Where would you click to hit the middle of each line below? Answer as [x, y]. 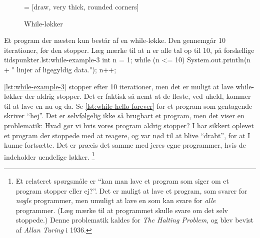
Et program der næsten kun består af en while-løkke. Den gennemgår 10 [115, 40]
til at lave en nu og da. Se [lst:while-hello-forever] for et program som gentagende [128, 106]
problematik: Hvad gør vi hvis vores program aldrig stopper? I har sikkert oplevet [129, 125]
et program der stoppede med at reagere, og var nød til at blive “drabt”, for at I [127, 135]
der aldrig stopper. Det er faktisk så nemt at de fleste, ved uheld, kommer [138, 96]
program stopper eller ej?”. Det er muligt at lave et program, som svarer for [131, 190]
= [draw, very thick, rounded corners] [81, 6]
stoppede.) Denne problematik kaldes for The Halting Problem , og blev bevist [135, 220]
